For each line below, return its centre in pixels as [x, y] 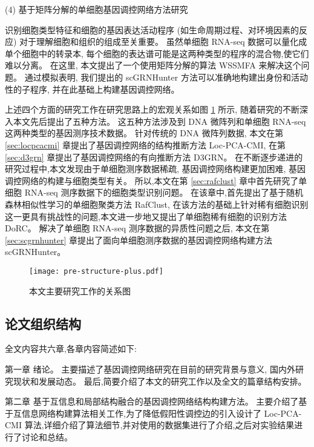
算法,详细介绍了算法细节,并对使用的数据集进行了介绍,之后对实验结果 [159, 425]
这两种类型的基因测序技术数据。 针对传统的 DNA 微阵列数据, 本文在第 [144, 133]
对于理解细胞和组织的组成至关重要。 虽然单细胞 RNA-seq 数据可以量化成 [163, 41]
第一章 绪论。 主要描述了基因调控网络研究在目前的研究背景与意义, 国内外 [150, 369]
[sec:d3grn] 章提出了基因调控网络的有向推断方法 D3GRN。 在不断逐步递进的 [154, 157]
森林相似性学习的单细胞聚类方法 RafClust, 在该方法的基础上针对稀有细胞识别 [157, 204]
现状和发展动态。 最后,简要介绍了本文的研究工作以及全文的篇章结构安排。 [160, 381]
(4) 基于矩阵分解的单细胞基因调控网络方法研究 [96, 9]
